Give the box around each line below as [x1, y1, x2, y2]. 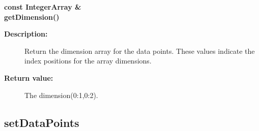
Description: [4, 28, 48, 39]
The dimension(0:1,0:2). [24, 89, 98, 100]
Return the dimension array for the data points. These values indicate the [24, 45, 255, 56]
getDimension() [4, 11, 60, 22]
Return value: [4, 72, 53, 83]
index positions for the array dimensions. [24, 55, 152, 66]
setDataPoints [4, 114, 79, 130]
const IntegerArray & [4, 2, 81, 12]
